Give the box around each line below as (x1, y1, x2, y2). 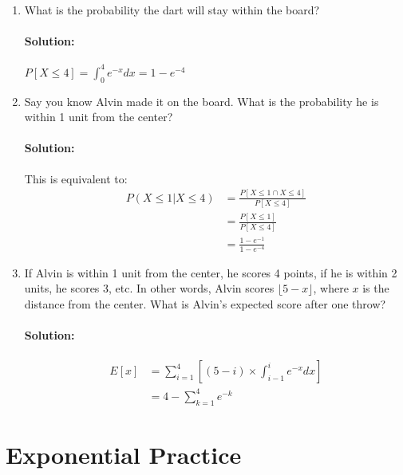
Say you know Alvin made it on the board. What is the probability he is (24, 92, 379, 109)
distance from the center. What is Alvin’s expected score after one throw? (24, 296, 386, 312)
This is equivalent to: (24, 170, 128, 186)
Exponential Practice (6, 438, 242, 470)
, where (313, 280, 349, 296)
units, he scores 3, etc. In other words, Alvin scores (24, 280, 275, 296)
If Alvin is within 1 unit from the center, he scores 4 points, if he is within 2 (24, 264, 397, 281)
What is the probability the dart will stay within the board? (24, 2, 320, 18)
